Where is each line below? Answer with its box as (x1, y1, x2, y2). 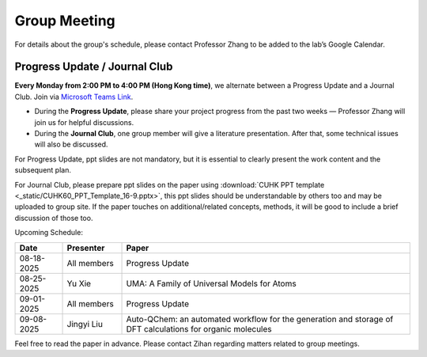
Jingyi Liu (66, 318, 103, 329)
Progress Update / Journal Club (14, 60, 173, 74)
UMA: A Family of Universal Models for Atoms (126, 278, 297, 289)
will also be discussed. (34, 139, 108, 150)
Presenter (66, 242, 105, 253)
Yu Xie (66, 278, 91, 289)
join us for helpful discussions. (34, 117, 134, 127)
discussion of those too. (14, 213, 93, 222)
